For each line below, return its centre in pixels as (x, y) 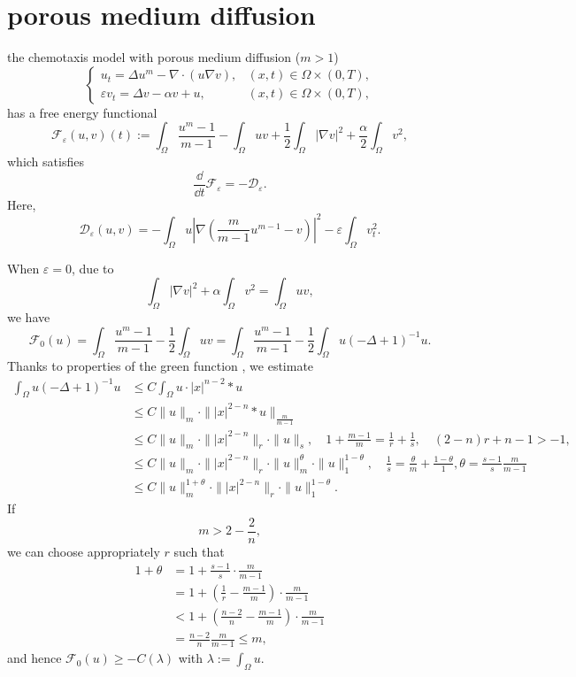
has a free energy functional (82, 112)
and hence (35, 658)
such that (199, 551)
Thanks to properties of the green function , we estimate (161, 366)
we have (29, 317)
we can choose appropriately (84, 551)
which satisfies (46, 162)
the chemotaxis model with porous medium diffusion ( (154, 57)
